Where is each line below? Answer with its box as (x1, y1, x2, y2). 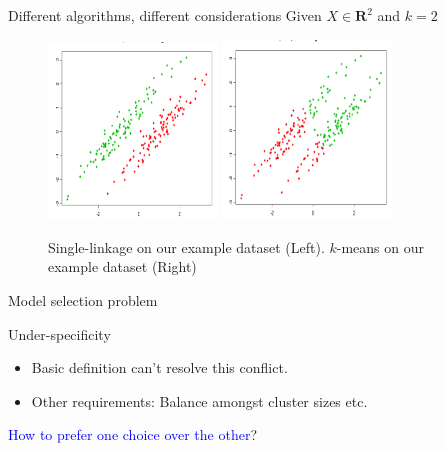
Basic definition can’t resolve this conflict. (31, 357, 288, 378)
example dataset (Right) (48, 256, 197, 277)
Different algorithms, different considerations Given (8, 5, 322, 25)
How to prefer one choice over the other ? (8, 424, 258, 445)
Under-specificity (8, 323, 111, 344)
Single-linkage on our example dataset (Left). (48, 236, 325, 257)
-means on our (336, 236, 425, 257)
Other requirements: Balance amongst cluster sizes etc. (31, 390, 368, 411)
